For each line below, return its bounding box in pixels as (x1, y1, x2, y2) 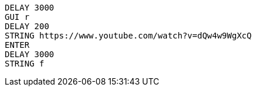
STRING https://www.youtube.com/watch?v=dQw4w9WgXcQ (5, 31, 252, 40)
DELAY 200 (5, 22, 49, 31)
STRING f (5, 59, 45, 68)
